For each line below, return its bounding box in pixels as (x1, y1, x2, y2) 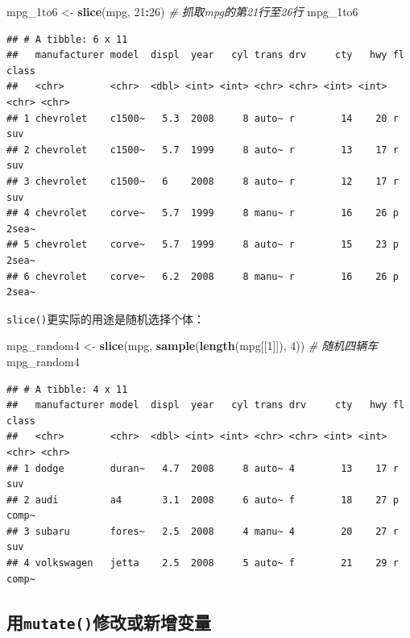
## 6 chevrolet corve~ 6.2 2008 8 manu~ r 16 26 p (6, 270, 399, 282)
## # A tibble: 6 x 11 (6, 33, 128, 45)
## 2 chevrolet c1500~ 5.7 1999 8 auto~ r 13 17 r (6, 144, 399, 156)
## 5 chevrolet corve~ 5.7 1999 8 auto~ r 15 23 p (6, 239, 399, 251)
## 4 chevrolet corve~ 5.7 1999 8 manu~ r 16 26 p (6, 207, 399, 219)
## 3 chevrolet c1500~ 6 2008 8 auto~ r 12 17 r (6, 175, 399, 187)
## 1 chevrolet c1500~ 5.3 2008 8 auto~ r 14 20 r (6, 112, 399, 124)
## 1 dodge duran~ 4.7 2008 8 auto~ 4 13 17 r (6, 462, 399, 474)
